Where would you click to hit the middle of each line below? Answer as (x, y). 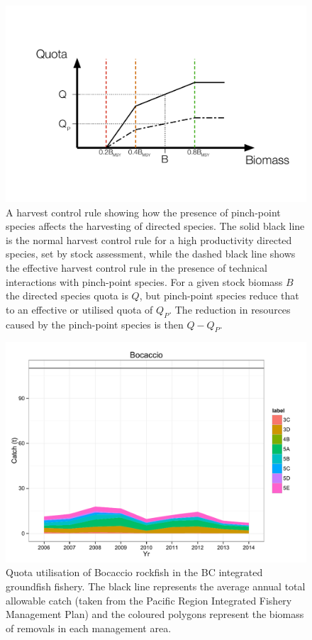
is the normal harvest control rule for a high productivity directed (149, 239)
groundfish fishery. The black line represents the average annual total (156, 586)
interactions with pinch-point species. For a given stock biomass (144, 281)
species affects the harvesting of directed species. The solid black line (155, 226)
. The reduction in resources (230, 309)
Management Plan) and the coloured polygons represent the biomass (155, 614)
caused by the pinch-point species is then (95, 324)
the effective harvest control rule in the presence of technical (136, 267)
